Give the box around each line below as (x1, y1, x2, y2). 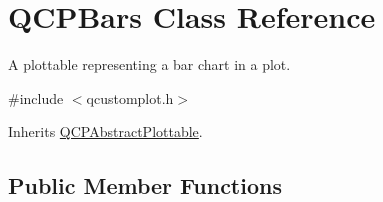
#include (8, 87, 64, 108)
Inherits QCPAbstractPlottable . (8, 121, 203, 142)
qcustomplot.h (86, 87, 174, 108)
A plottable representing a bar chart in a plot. (8, 54, 291, 75)
